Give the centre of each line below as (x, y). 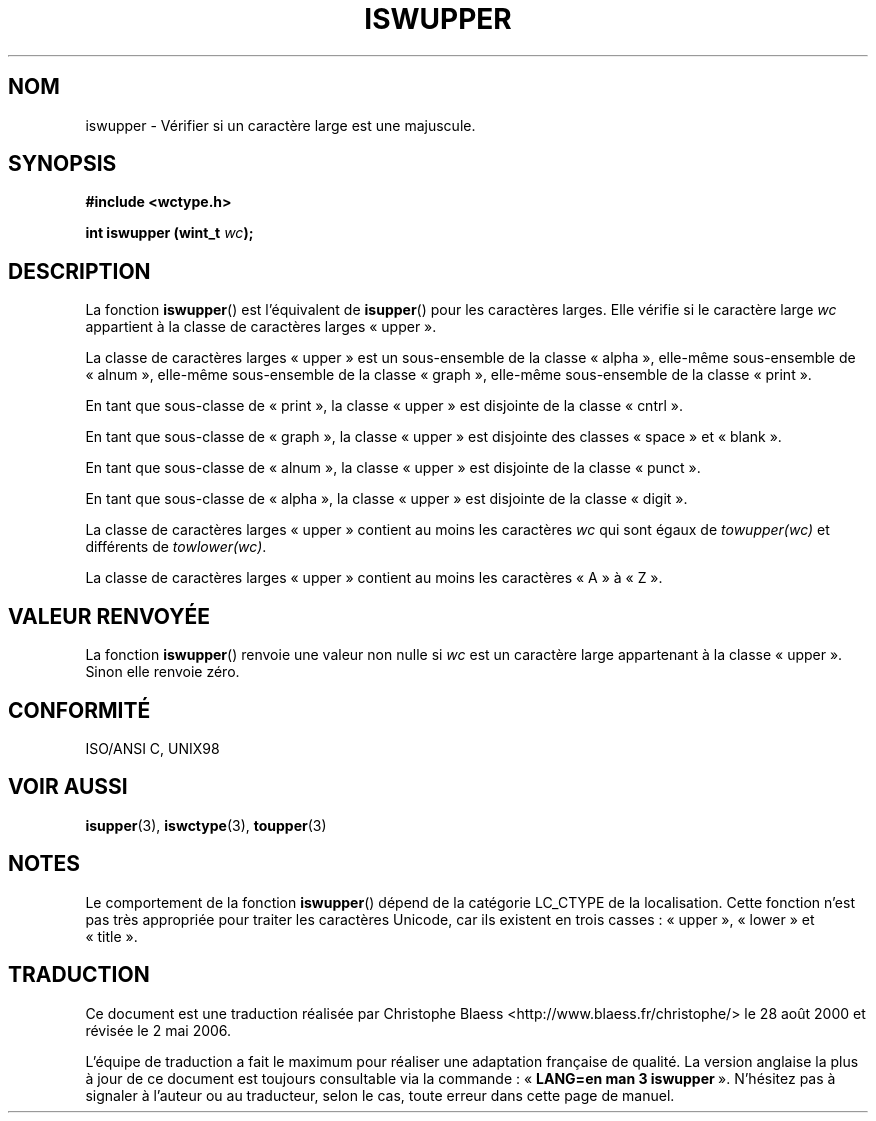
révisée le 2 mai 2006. (158, 1030)
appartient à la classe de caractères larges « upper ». (261, 327)
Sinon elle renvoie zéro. (162, 672)
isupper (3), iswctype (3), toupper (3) (206, 825)
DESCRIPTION (79, 271)
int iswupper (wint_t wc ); (169, 233)
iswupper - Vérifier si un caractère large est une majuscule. (280, 125)
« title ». (111, 936)
